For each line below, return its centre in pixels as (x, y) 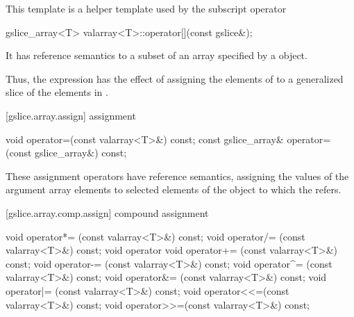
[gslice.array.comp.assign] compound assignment (107, 212)
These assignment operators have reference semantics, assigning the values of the (177, 176)
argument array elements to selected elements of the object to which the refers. (174, 189)
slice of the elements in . (57, 92)
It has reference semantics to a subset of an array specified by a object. (157, 55)
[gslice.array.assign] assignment (71, 115)
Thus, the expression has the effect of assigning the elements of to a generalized (175, 78)
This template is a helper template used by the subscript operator (146, 8)
